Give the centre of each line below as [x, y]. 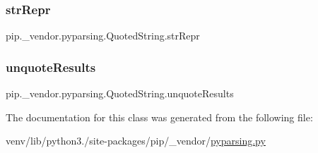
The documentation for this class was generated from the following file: [159, 117]
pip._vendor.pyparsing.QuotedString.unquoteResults [120, 93]
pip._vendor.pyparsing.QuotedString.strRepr [103, 36]
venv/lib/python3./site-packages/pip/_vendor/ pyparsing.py [136, 141]
